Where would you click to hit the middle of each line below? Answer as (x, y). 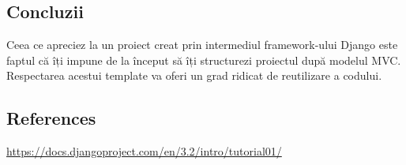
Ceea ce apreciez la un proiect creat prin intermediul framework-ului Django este (202, 45)
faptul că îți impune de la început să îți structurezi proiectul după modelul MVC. (204, 60)
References (51, 118)
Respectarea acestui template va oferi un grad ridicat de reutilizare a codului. (194, 75)
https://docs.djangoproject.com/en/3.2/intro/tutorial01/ (144, 151)
